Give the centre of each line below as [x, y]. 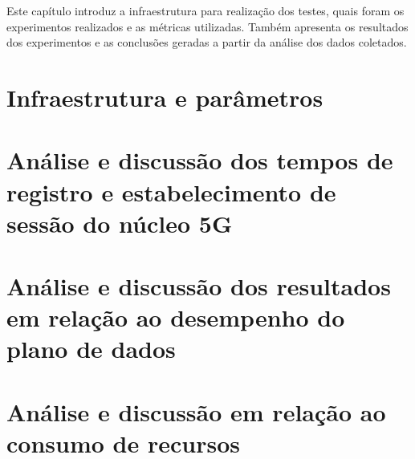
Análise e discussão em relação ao [196, 411]
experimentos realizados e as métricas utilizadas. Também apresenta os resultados [207, 26]
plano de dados [91, 349]
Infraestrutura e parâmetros [165, 97]
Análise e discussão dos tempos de [200, 160]
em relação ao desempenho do [176, 317]
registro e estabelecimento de [171, 191]
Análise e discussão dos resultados [199, 286]
